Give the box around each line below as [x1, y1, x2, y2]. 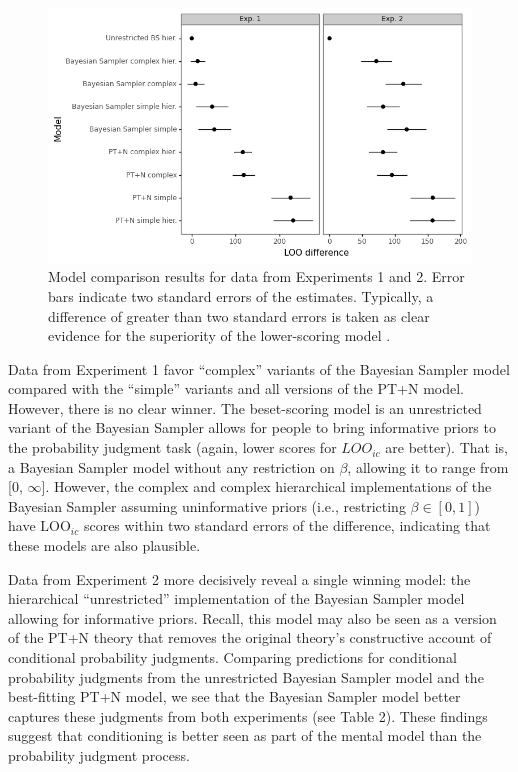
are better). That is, [385, 437, 508, 458]
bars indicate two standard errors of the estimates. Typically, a [48, 285, 434, 306]
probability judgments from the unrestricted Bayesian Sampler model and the [8, 666, 484, 687]
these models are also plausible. [8, 535, 201, 556]
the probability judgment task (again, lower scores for [8, 437, 337, 458]
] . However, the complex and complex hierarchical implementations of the [41, 476, 492, 497]
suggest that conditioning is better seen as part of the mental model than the [8, 725, 482, 746]
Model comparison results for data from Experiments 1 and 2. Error [48, 266, 465, 287]
